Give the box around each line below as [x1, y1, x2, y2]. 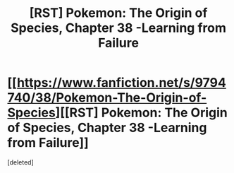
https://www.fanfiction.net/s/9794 [16, 75, 227, 91]
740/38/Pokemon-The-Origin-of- [7, 90, 207, 106]
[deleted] [7, 157, 34, 167]
